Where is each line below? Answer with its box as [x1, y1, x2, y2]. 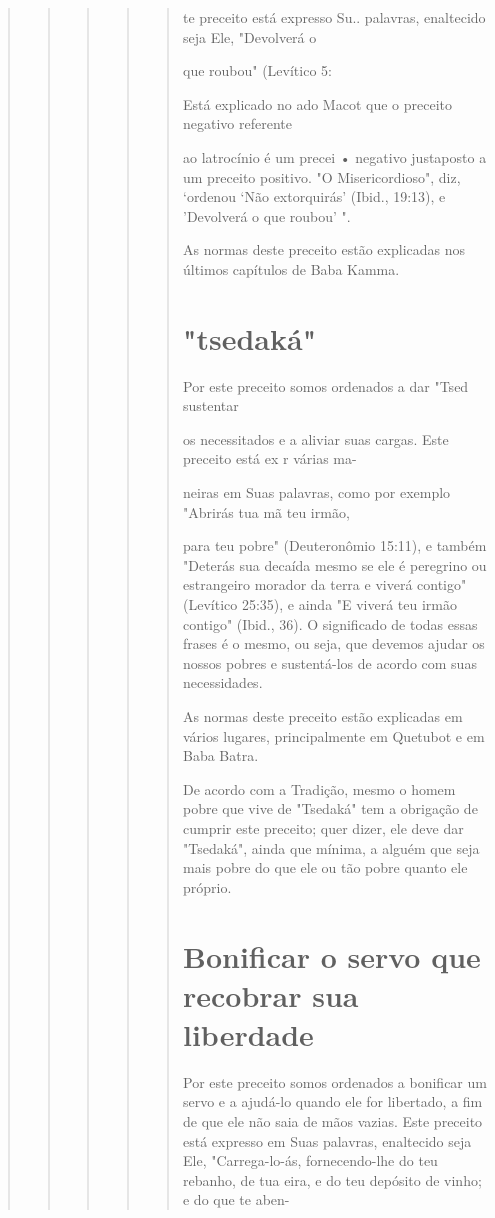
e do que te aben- [182, 1189, 290, 1210]
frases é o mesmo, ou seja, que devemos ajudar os [182, 633, 485, 654]
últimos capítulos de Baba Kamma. [182, 258, 400, 279]
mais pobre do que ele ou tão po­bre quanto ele [182, 857, 468, 878]
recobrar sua [182, 974, 359, 1015]
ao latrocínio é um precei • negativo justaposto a [182, 146, 487, 167]
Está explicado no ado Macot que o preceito [182, 93, 453, 114]
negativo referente [182, 113, 292, 134]
